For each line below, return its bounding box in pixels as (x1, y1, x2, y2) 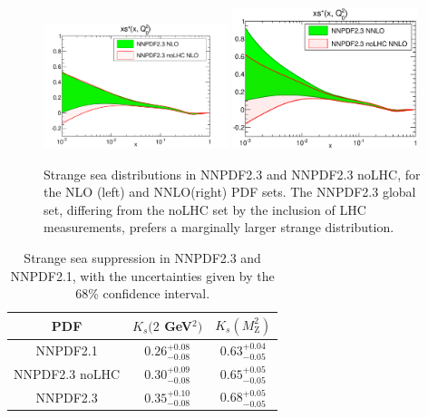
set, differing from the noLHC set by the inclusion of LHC (44, 199, 366, 219)
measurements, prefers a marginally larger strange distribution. (44, 218, 394, 237)
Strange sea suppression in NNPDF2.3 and (24, 248, 261, 267)
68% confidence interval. (75, 284, 210, 303)
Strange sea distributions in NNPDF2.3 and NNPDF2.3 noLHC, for (44, 164, 421, 183)
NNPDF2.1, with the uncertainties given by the (10, 266, 275, 285)
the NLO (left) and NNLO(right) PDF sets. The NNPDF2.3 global (44, 182, 416, 201)
